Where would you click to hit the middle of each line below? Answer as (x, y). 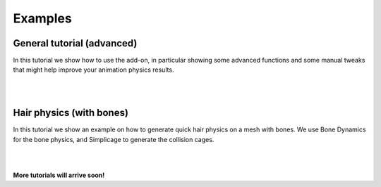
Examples (42, 18)
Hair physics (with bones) (71, 113)
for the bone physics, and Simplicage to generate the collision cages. (114, 139)
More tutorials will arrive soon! (59, 175)
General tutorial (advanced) (75, 43)
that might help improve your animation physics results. (93, 70)
